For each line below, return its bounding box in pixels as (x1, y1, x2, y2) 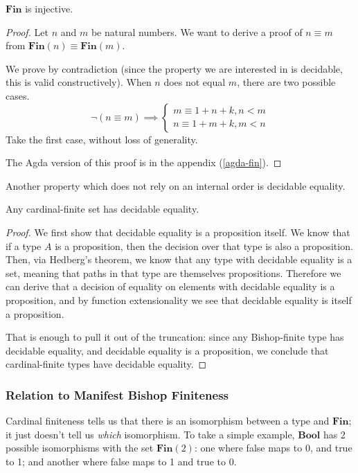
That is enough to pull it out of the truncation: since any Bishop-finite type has (6, 330, 344, 344)
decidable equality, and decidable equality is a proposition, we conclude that (6, 343, 329, 357)
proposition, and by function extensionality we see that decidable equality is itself (6, 292, 352, 307)
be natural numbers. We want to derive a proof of (91, 24, 303, 39)
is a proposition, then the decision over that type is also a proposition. (55, 238, 353, 253)
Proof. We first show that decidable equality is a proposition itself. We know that (6, 224, 350, 239)
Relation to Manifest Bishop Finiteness (6, 386, 229, 403)
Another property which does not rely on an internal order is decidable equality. (6, 178, 346, 193)
